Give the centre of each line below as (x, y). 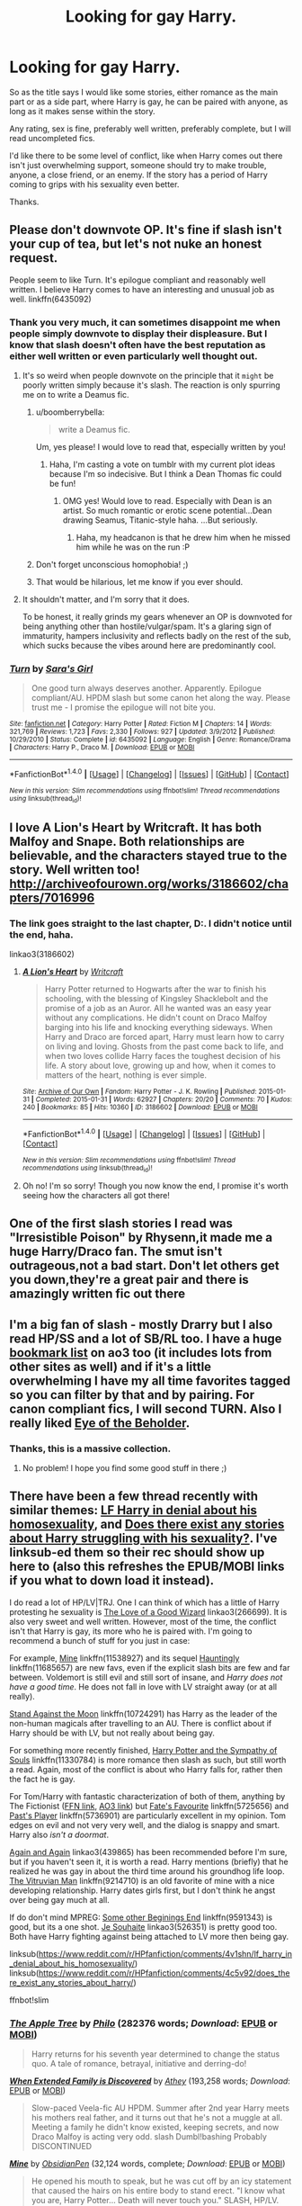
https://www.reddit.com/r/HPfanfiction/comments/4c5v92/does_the (164, 1973)
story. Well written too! (75, 870)
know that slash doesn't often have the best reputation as (138, 345)
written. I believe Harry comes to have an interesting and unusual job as (142, 289)
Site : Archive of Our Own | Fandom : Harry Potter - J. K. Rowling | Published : (140, 1092)
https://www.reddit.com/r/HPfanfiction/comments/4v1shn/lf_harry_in (166, 1953)
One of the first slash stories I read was (121, 1224)
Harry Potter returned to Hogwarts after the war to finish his (155, 989)
